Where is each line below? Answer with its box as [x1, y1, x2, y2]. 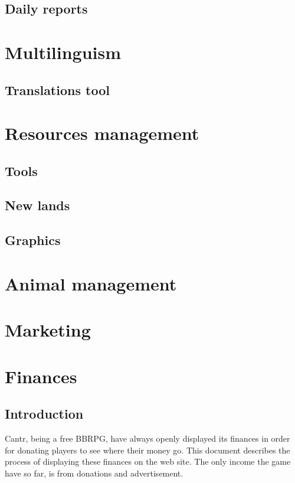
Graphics [5, 231, 61, 249]
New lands [5, 196, 70, 214]
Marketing [5, 318, 91, 342]
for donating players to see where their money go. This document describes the [5, 443, 290, 456]
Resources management [5, 121, 199, 145]
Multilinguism [5, 40, 122, 64]
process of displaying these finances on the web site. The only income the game [5, 455, 291, 468]
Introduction [5, 404, 84, 423]
